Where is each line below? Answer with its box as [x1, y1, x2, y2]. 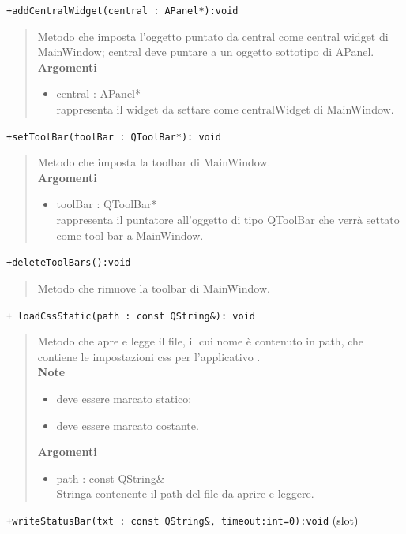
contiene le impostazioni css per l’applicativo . [37, 348, 261, 364]
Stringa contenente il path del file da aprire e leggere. [56, 485, 314, 502]
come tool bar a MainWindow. [56, 226, 204, 243]
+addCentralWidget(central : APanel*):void [6, 6, 239, 17]
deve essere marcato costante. [56, 416, 199, 433]
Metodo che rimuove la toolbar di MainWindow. [37, 279, 270, 296]
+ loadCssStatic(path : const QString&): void [6, 310, 255, 322]
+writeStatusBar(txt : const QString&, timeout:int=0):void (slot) [6, 511, 359, 528]
